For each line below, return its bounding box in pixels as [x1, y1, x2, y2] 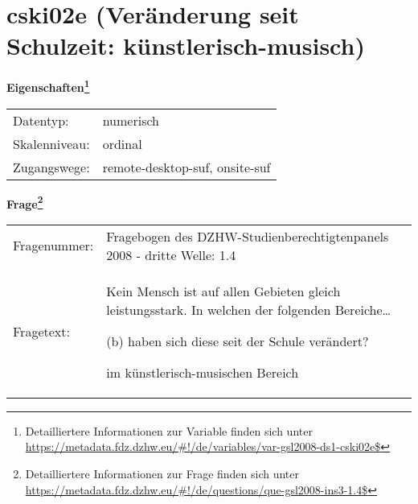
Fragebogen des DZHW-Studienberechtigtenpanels [106, 226, 389, 246]
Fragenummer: [13, 236, 94, 255]
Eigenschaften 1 [6, 76, 90, 95]
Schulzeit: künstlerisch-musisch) [6, 29, 365, 62]
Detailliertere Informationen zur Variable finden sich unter [25, 422, 313, 439]
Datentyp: [13, 110, 69, 130]
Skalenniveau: [13, 134, 90, 153]
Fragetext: [13, 322, 70, 341]
